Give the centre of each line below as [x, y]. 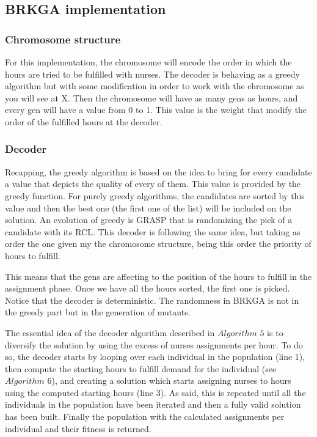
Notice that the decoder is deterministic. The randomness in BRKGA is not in [152, 300]
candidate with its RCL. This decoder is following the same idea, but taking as [153, 231]
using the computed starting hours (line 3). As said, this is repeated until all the [155, 392]
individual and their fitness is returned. [78, 428]
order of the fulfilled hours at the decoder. [84, 121]
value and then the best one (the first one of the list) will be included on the [148, 207]
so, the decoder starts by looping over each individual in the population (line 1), [155, 357]
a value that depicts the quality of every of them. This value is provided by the [153, 184]
